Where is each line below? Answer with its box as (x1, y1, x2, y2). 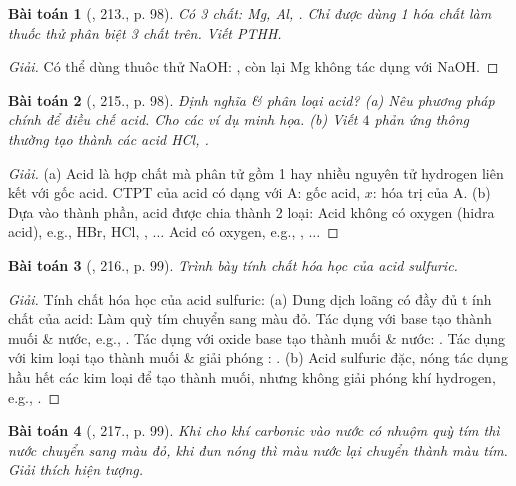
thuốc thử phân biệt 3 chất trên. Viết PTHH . (8, 22, 282, 43)
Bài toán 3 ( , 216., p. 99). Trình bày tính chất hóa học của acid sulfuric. (8, 254, 458, 275)
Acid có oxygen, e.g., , (168, 221, 304, 242)
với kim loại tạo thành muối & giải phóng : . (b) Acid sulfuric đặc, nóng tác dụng (8, 347, 508, 368)
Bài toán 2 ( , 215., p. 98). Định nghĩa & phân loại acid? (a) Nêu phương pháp (8, 89, 495, 110)
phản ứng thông (374, 109, 469, 130)
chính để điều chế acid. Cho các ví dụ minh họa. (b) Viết (8, 109, 358, 130)
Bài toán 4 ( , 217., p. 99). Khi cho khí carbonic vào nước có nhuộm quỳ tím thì (8, 420, 500, 441)
